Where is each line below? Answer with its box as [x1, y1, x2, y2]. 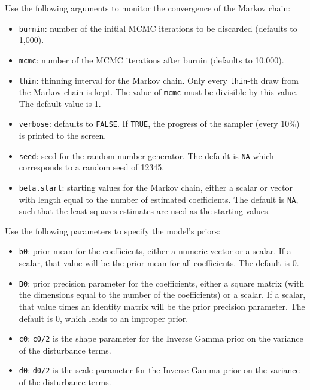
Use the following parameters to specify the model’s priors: [5, 224, 221, 237]
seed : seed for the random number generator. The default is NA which [19, 149, 274, 162]
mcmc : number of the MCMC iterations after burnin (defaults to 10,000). [19, 53, 284, 66]
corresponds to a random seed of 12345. [19, 161, 165, 173]
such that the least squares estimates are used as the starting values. [19, 205, 271, 217]
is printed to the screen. [19, 129, 107, 142]
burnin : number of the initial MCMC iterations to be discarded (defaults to [19, 22, 297, 34]
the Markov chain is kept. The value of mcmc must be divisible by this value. [19, 86, 298, 98]
